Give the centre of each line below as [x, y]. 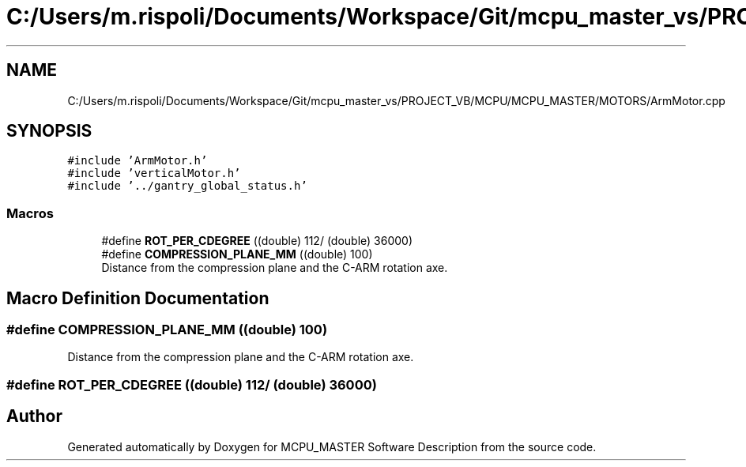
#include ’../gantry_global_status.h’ [187, 186]
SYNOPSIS [49, 131]
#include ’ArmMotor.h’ [138, 161]
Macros [30, 213]
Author [34, 416]
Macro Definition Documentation [138, 298]
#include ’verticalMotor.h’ [154, 173]
